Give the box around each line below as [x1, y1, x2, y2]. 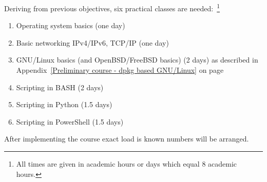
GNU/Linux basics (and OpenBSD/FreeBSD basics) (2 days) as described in [16, 54, 258, 65]
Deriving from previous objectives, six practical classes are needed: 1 [4, 2, 220, 13]
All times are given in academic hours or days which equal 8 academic [16, 158, 237, 169]
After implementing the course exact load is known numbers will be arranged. [4, 133, 249, 144]
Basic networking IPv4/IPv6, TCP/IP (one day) [16, 37, 169, 48]
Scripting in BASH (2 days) [16, 82, 104, 92]
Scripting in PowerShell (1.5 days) [16, 116, 124, 127]
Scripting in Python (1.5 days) [16, 99, 112, 110]
